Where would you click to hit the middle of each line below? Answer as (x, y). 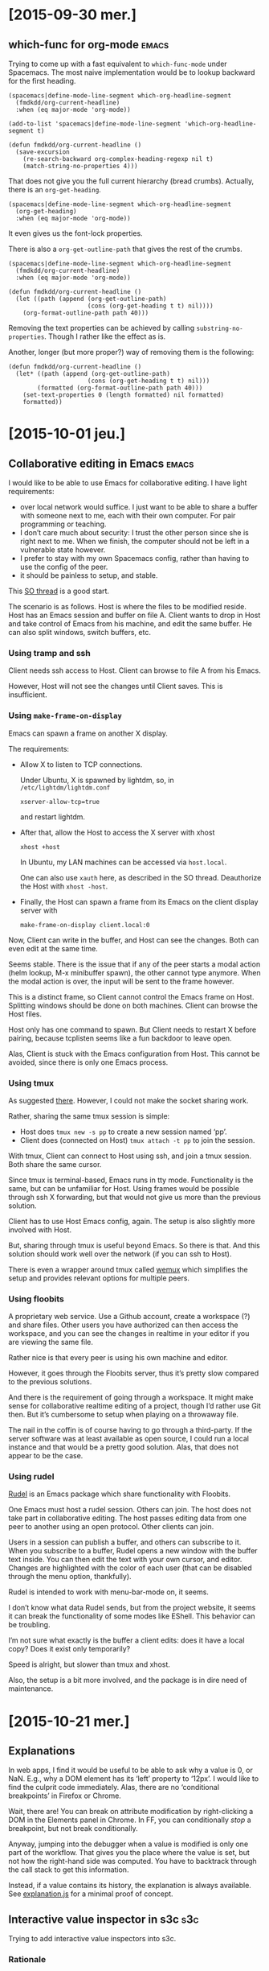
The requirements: (39, 748)
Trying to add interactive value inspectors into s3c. (92, 1939)
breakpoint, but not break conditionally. (73, 1829)
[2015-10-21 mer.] (69, 1721)
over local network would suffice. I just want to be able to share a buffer (139, 507)
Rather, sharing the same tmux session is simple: (89, 1115)
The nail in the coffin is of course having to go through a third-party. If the (130, 1430)
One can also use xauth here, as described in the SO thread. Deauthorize (141, 877)
